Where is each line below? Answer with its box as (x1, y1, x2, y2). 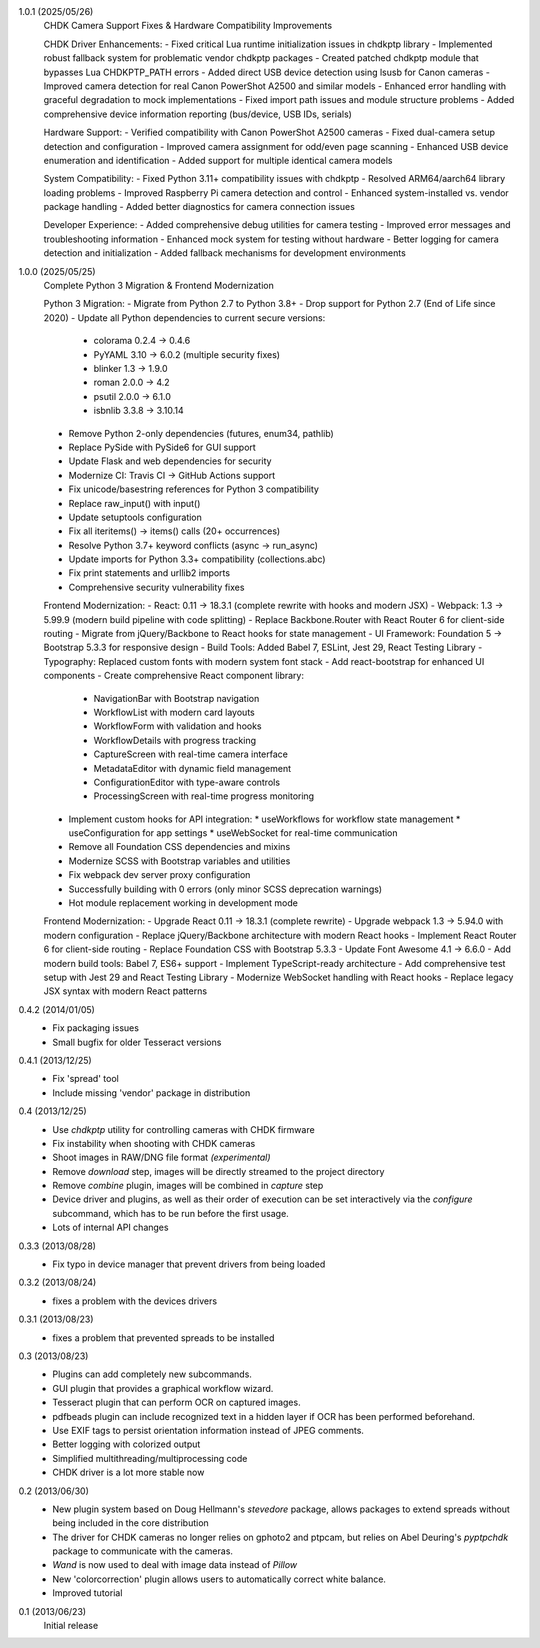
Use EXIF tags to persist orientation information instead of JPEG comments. (52, 1424, 365, 1436)
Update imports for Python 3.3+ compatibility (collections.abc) (68, 553, 326, 565)
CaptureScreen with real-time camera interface (93, 748, 289, 760)
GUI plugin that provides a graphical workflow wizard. (52, 1382, 274, 1394)
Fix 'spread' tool (52, 1073, 119, 1085)
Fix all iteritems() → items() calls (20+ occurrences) (68, 525, 281, 537)
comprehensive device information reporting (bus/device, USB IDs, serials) (43, 108, 352, 120)
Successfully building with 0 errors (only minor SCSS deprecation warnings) (68, 883, 383, 895)
